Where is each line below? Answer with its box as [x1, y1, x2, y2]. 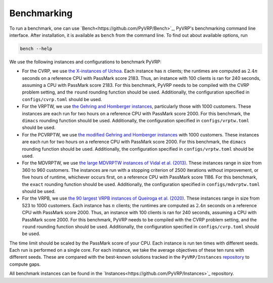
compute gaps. [9, 261, 41, 267]
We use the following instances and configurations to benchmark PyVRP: [9, 59, 162, 65]
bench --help [20, 45, 53, 52]
